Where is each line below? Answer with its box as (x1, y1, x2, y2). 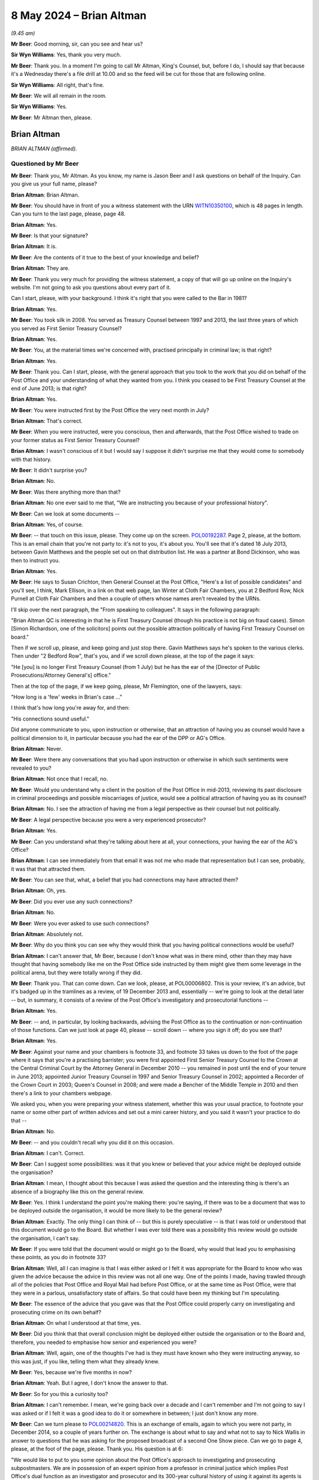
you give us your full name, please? (11, 181, 97, 188)
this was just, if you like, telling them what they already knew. (11, 1357, 159, 1365)
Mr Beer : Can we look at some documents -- (11, 510, 121, 517)
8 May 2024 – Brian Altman (11, 9, 147, 22)
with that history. (11, 456, 52, 463)
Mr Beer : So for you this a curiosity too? (11, 1390, 109, 1397)
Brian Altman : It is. (11, 243, 57, 250)
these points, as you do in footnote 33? (11, 1254, 106, 1261)
